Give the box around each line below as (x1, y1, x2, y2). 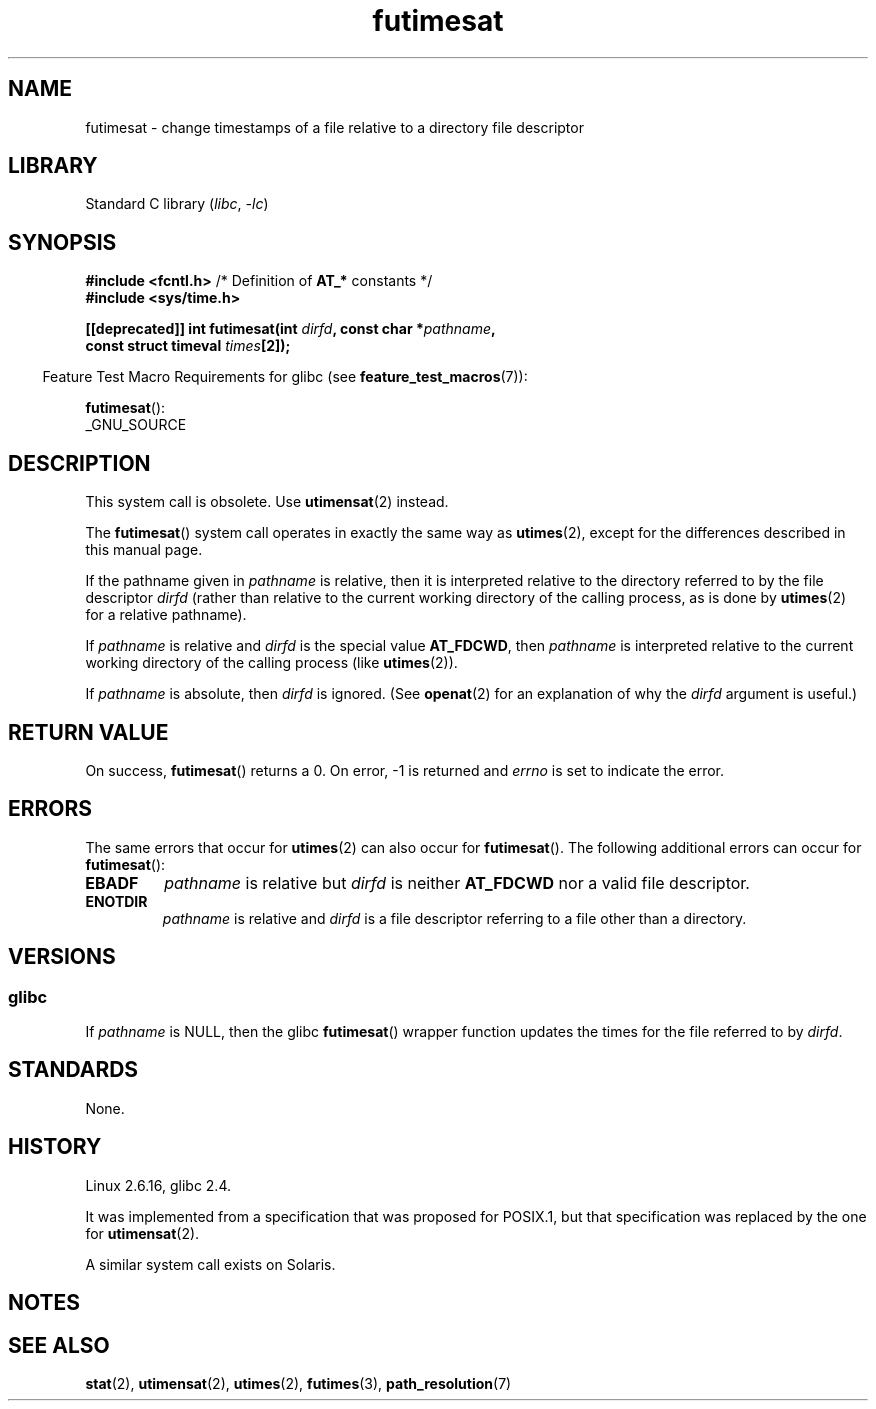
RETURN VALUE (8, 719, 169, 745)
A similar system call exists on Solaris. (85, 1255, 336, 1273)
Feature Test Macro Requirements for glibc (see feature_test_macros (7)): (42, 368, 528, 386)
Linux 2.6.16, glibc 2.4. (85, 1176, 232, 1194)
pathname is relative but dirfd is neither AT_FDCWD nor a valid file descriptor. (164, 872, 750, 893)
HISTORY (8, 1134, 102, 1160)
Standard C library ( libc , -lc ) (85, 195, 269, 213)
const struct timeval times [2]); (85, 337, 291, 355)
